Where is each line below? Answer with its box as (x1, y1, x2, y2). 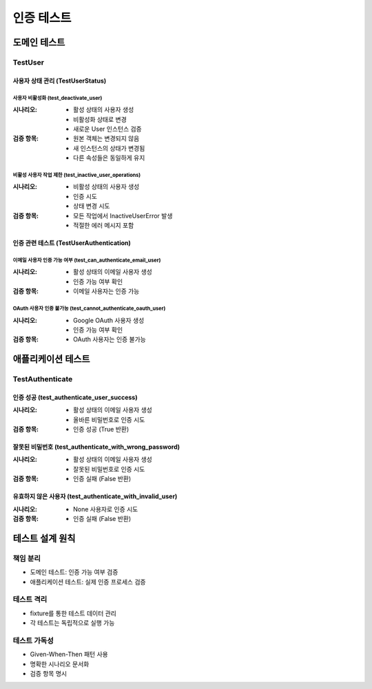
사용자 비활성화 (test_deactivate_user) (12, 94, 103, 101)
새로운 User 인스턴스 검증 (73, 125, 142, 133)
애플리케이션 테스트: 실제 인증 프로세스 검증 (30, 577, 146, 586)
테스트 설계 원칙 (12, 532, 76, 544)
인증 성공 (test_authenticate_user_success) (12, 393, 138, 401)
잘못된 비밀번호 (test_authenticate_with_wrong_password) (12, 443, 180, 451)
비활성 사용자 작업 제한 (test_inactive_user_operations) (12, 171, 141, 178)
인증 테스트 (12, 10, 72, 25)
